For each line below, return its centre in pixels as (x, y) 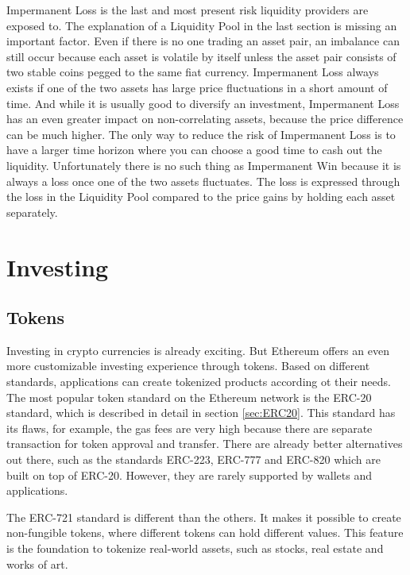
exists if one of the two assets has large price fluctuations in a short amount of (197, 87)
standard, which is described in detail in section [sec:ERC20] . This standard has (201, 413)
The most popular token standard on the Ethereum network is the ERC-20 (189, 397)
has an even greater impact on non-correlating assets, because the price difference (205, 119)
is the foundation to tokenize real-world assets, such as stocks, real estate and (195, 548)
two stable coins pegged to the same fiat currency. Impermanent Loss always (193, 72)
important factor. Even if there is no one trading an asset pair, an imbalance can (203, 41)
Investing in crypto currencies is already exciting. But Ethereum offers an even (198, 350)
